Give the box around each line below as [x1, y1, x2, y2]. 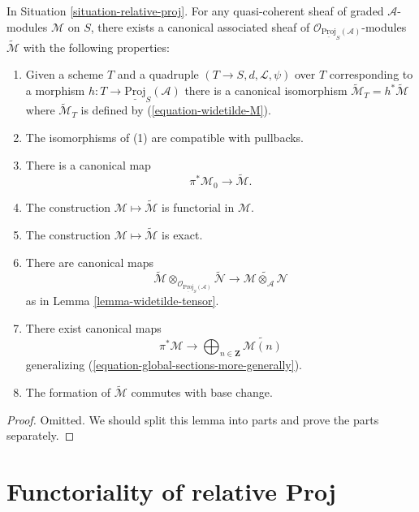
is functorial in [162, 199, 235, 216]
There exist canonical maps [25, 319, 162, 336]
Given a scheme [25, 66, 104, 83]
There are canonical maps [25, 253, 154, 270]
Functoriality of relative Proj [6, 475, 336, 508]
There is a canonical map [25, 156, 151, 173]
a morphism [25, 82, 85, 99]
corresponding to [329, 66, 413, 83]
